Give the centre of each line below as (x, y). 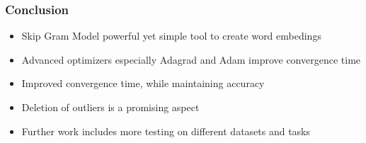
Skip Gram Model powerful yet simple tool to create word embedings (171, 36)
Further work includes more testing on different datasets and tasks (166, 131)
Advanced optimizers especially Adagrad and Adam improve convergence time (191, 59)
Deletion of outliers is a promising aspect (110, 107)
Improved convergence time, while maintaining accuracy (143, 83)
